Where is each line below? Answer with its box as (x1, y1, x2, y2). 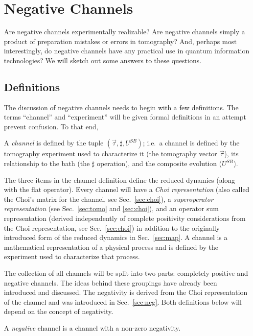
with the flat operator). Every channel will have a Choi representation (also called (4, 184, 250, 194)
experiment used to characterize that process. (4, 251, 140, 262)
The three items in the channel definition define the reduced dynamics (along (4, 174, 235, 185)
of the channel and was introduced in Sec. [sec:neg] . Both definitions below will (4, 296, 242, 307)
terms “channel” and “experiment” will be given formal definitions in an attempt (4, 112, 246, 122)
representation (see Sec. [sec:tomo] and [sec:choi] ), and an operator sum (4, 203, 219, 214)
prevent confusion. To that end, (4, 121, 98, 131)
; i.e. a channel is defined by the (142, 138, 240, 148)
